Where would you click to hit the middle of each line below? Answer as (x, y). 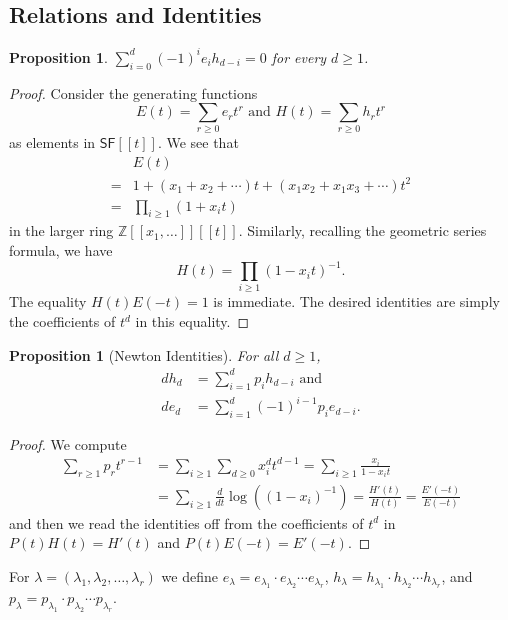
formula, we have (61, 250)
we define (189, 576)
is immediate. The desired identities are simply (356, 301)
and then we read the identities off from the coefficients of (186, 522)
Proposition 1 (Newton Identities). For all (144, 354)
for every (299, 56)
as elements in (52, 142)
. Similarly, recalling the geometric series (362, 230)
